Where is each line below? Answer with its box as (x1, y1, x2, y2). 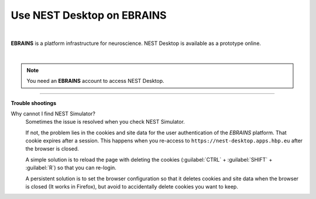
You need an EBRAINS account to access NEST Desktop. (26, 78, 164, 85)
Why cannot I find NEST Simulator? (11, 110, 96, 117)
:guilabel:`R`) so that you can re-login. (25, 164, 116, 172)
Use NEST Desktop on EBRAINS (11, 9, 167, 22)
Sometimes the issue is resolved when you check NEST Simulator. (25, 118, 186, 125)
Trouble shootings (11, 99, 57, 106)
